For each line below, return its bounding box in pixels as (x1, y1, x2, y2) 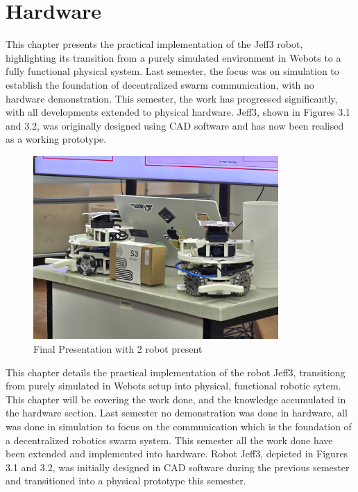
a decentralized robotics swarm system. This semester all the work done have (6, 432, 333, 447)
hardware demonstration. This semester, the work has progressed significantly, (6, 91, 338, 105)
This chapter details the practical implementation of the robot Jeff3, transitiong (6, 364, 346, 379)
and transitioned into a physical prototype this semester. (6, 473, 246, 488)
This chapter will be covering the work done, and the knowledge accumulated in (6, 392, 346, 406)
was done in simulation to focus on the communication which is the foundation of (6, 419, 352, 433)
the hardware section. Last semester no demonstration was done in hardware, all (6, 405, 348, 420)
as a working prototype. (6, 132, 107, 146)
